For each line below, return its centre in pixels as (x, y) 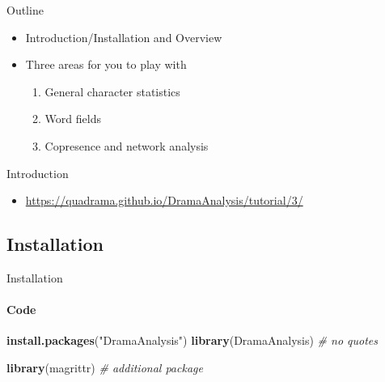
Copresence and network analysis (127, 145)
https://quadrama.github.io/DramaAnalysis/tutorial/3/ (164, 200)
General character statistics (112, 91)
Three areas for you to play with (106, 64)
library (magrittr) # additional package (105, 367)
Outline (25, 10)
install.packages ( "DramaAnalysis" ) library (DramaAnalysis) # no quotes (192, 340)
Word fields (73, 119)
